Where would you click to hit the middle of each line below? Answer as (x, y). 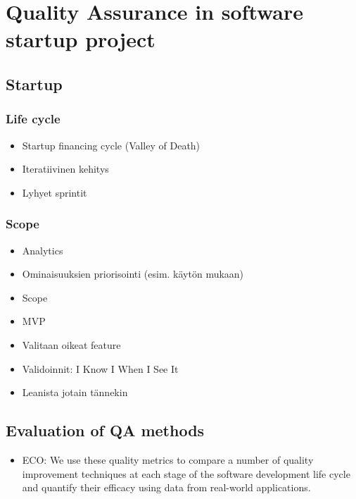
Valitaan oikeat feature (71, 344)
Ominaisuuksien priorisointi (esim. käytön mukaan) (133, 274)
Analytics (43, 250)
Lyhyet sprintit (55, 192)
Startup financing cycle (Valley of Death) (111, 145)
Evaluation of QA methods (105, 430)
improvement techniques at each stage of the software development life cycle (186, 473)
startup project (81, 39)
